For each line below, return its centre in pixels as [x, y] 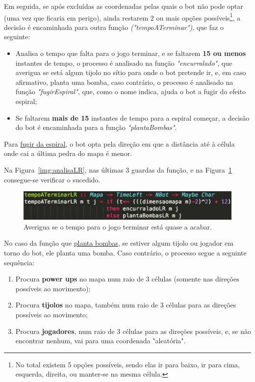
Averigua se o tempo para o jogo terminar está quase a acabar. [118, 226]
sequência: [19, 262]
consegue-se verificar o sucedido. [52, 179]
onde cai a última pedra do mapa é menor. [68, 153]
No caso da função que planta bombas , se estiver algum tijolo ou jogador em [119, 243]
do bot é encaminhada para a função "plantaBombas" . [96, 127]
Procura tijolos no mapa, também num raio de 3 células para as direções [126, 305]
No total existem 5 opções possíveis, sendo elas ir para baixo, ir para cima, [128, 364]
